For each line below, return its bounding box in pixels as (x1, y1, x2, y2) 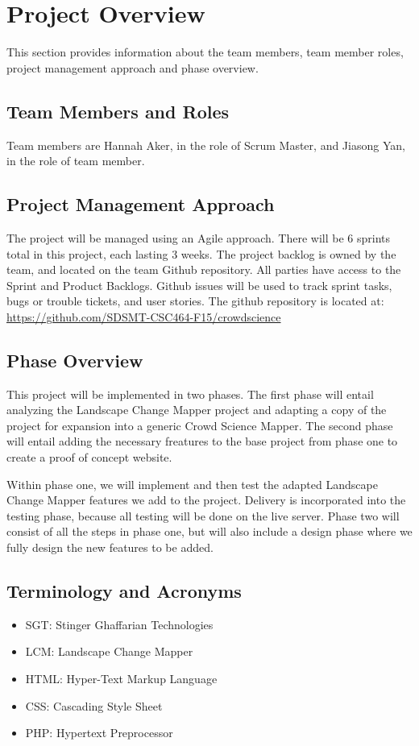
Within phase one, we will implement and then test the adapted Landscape (6, 475, 378, 492)
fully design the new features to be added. (6, 539, 214, 556)
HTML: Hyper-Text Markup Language (25, 670, 218, 686)
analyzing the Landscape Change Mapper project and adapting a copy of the (6, 401, 387, 418)
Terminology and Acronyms (6, 578, 242, 603)
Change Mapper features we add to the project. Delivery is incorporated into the (6, 491, 406, 508)
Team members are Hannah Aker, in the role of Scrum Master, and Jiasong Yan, (6, 136, 405, 153)
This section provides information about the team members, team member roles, (6, 44, 404, 60)
